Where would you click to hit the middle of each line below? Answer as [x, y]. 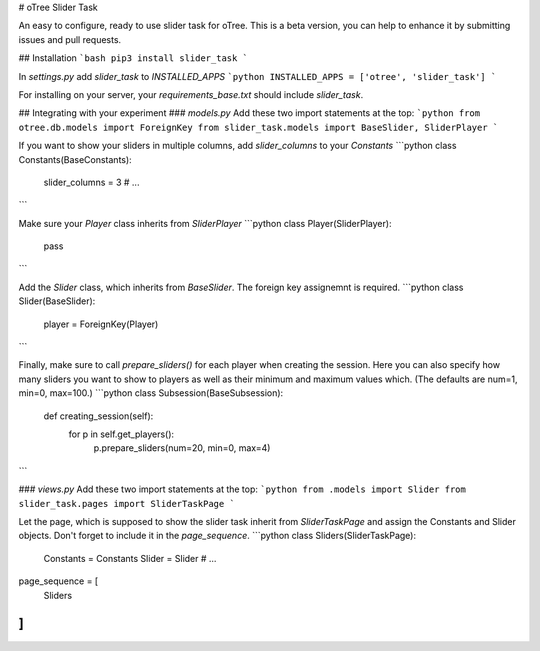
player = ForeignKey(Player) [101, 324]
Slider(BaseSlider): [57, 301]
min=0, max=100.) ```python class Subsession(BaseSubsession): [151, 393]
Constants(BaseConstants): [75, 159]
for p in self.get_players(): [121, 434]
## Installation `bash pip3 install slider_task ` [133, 58]
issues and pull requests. [70, 39]
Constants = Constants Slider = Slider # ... [130, 558]
